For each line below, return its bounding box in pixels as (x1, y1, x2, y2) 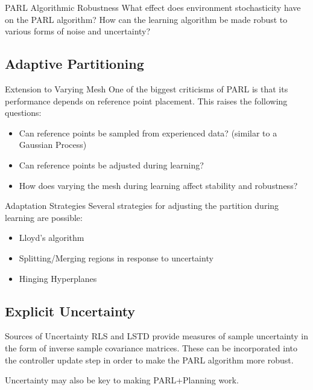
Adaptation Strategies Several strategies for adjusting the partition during (5, 199, 279, 212)
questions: (5, 106, 42, 119)
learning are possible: (5, 211, 83, 223)
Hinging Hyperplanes (19, 272, 97, 284)
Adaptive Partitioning (5, 54, 144, 73)
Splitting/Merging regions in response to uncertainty (19, 251, 213, 264)
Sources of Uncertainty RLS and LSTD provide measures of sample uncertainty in (5, 330, 308, 342)
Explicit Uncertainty (5, 301, 136, 320)
